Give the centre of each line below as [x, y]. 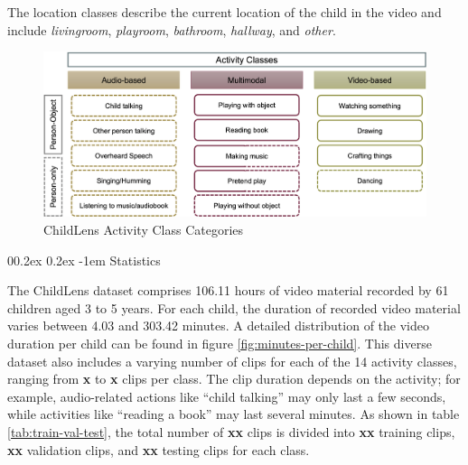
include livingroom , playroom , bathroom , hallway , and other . [172, 29]
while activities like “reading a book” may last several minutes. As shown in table [234, 414]
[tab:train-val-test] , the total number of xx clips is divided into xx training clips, [231, 431]
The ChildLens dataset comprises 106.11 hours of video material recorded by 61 [228, 290]
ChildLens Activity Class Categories [144, 229]
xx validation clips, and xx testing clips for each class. [159, 449]
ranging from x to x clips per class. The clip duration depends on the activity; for [234, 379]
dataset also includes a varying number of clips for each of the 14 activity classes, [232, 361]
